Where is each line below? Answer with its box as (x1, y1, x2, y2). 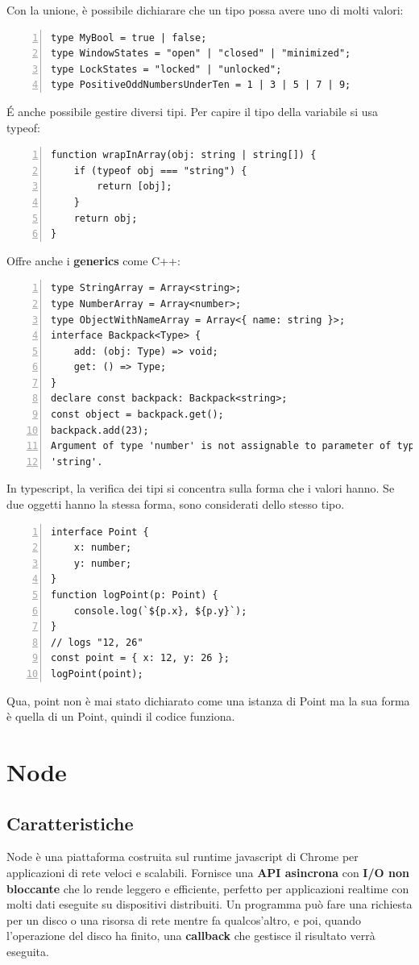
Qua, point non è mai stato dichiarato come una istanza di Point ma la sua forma (6, 692, 410, 709)
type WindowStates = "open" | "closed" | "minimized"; (51, 48, 351, 60)
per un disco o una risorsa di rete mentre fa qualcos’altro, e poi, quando (6, 911, 362, 928)
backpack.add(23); (51, 424, 149, 436)
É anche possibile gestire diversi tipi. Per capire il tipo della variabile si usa (6, 102, 379, 119)
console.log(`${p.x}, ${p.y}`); (73, 605, 247, 617)
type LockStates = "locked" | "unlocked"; (51, 63, 282, 75)
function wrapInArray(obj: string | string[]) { (51, 149, 317, 161)
